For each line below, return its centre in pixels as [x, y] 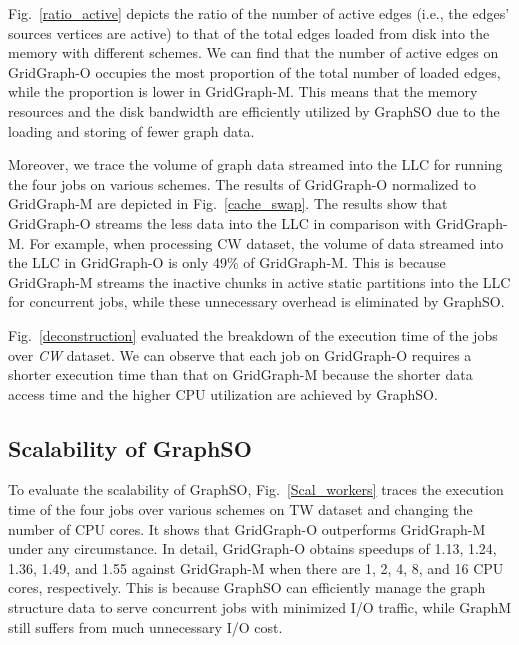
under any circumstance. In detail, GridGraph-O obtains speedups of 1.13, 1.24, [252, 548]
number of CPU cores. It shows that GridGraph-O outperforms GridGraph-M [247, 528]
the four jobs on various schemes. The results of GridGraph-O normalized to [242, 183]
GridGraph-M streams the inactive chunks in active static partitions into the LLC [259, 281]
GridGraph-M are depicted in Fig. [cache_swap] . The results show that [228, 203]
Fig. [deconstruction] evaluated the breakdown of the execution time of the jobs [253, 334]
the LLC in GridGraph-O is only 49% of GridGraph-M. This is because [227, 262]
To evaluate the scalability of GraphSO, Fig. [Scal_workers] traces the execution [256, 489]
